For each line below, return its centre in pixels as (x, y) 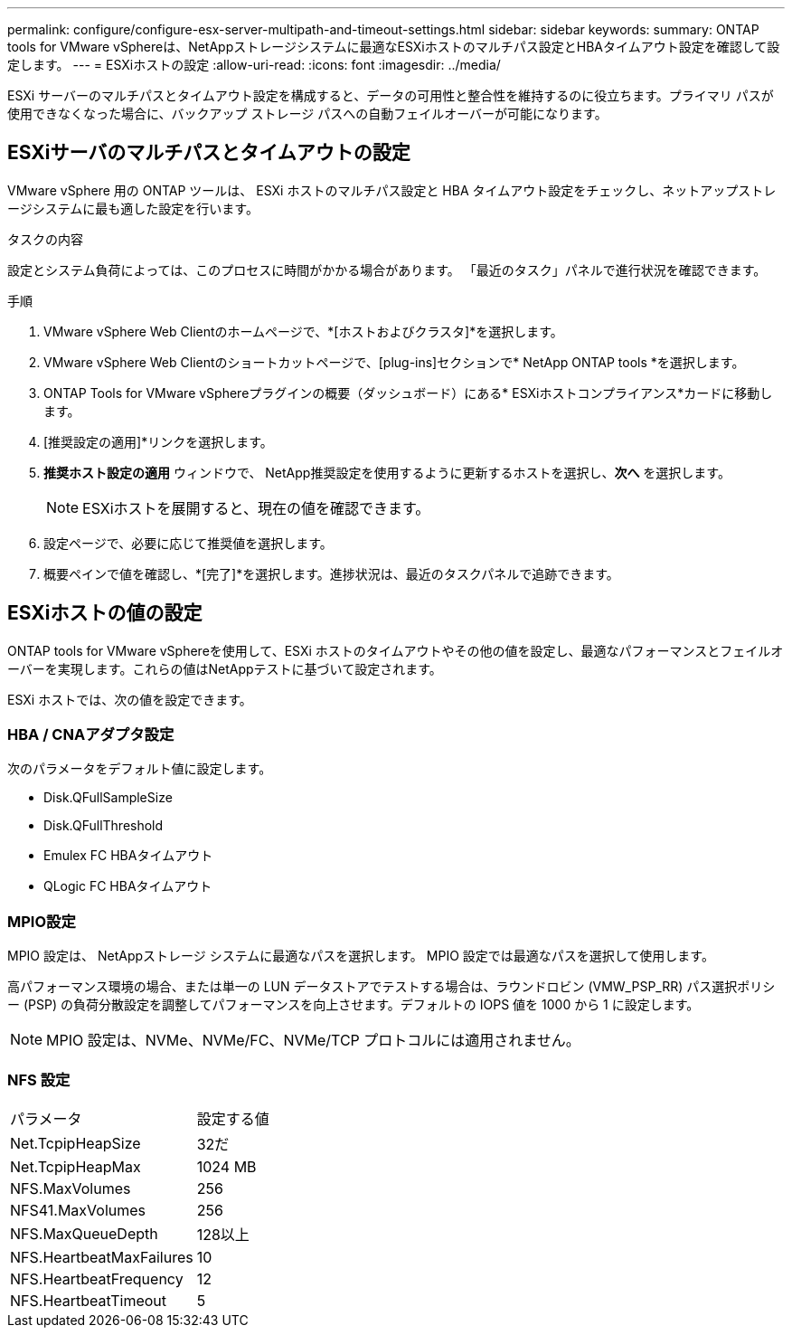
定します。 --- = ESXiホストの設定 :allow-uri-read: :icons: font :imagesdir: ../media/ (254, 65)
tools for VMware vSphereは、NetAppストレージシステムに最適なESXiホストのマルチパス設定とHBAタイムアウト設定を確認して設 (394, 47)
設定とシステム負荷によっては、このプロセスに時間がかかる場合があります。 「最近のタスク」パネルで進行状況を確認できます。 (387, 270)
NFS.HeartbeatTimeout (89, 1300)
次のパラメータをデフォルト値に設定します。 (140, 769)
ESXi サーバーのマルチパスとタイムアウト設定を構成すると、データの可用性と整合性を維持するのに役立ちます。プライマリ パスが (391, 95)
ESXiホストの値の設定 (105, 613)
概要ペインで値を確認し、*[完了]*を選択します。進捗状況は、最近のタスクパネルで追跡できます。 (331, 573)
